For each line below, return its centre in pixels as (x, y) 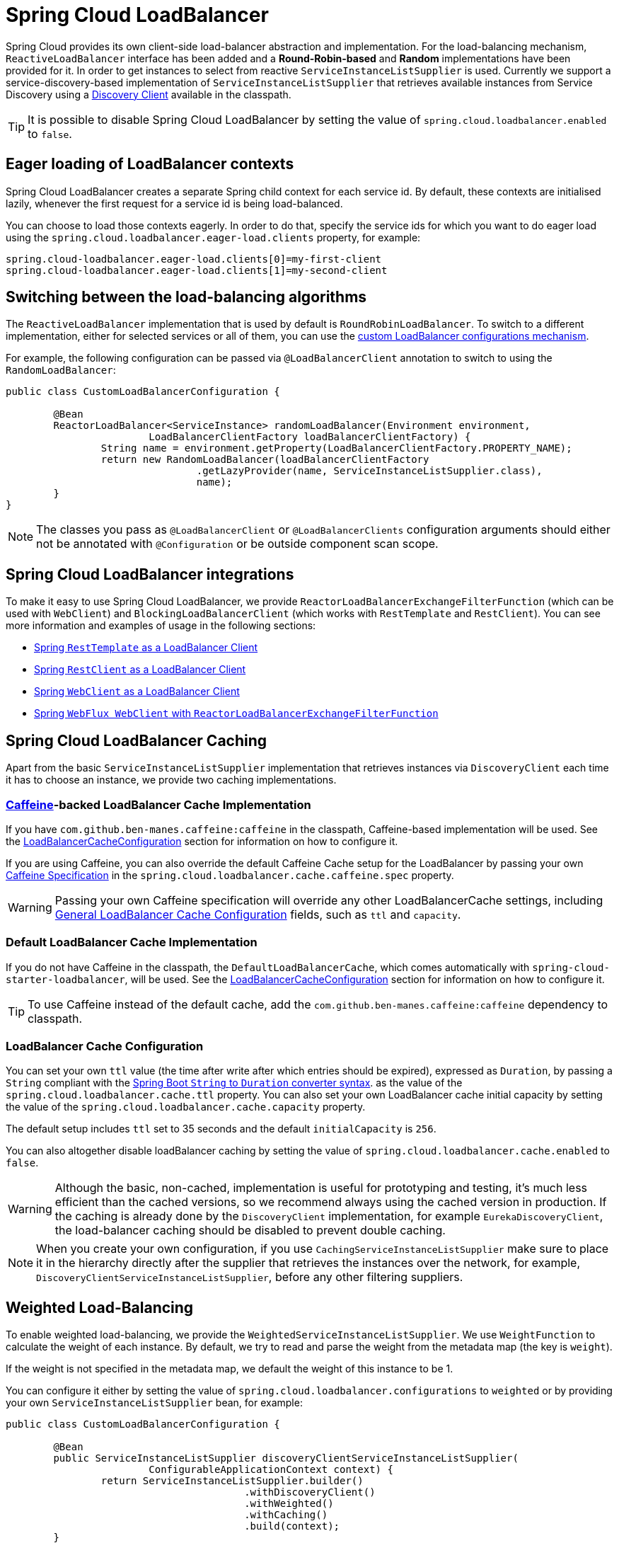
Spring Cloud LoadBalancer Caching (137, 740)
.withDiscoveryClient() (310, 1492)
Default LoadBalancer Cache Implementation (132, 942)
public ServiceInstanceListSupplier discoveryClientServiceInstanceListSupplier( (286, 1458)
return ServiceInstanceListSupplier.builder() (232, 1481)
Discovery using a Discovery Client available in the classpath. (149, 94)
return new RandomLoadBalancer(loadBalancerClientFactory (265, 460)
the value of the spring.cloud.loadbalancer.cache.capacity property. (186, 1107)
